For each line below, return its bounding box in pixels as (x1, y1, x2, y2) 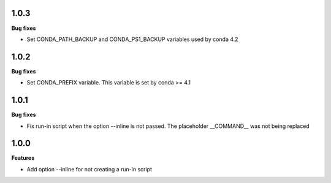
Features (11, 154, 35, 162)
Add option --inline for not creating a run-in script (26, 165, 153, 173)
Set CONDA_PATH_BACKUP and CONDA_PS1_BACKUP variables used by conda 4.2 (26, 35, 238, 43)
